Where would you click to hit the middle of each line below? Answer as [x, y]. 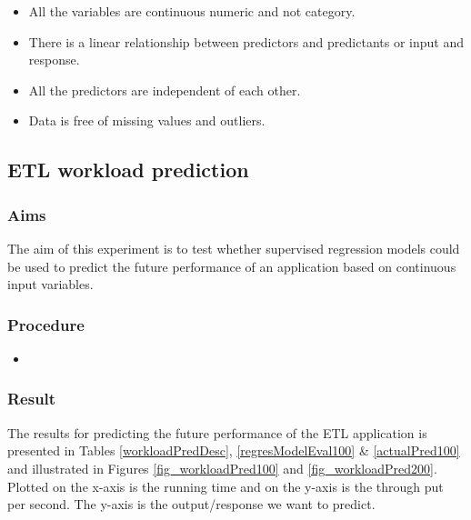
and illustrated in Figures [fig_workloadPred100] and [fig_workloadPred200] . [222, 468]
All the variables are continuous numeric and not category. [192, 11]
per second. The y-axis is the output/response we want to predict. [191, 504]
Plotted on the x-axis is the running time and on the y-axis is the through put [225, 486]
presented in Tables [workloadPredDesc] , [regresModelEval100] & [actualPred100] [234, 450]
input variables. [50, 284]
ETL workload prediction [128, 170]
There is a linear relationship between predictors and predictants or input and [246, 41]
